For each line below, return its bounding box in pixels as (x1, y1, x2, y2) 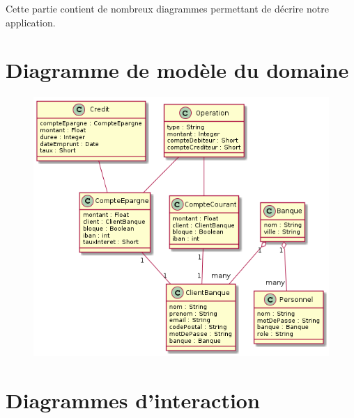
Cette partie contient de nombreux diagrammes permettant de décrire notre (6, 1, 329, 15)
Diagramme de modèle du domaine (6, 56, 349, 84)
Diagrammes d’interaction (6, 385, 260, 414)
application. (6, 15, 56, 29)
